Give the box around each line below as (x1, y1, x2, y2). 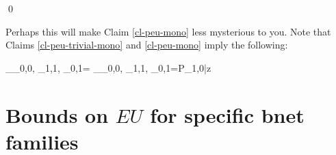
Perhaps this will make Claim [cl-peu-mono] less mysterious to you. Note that (5, 24, 331, 38)
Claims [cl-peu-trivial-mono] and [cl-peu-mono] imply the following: (5, 38, 288, 52)
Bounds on (5, 100, 109, 128)
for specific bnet (150, 100, 305, 128)
